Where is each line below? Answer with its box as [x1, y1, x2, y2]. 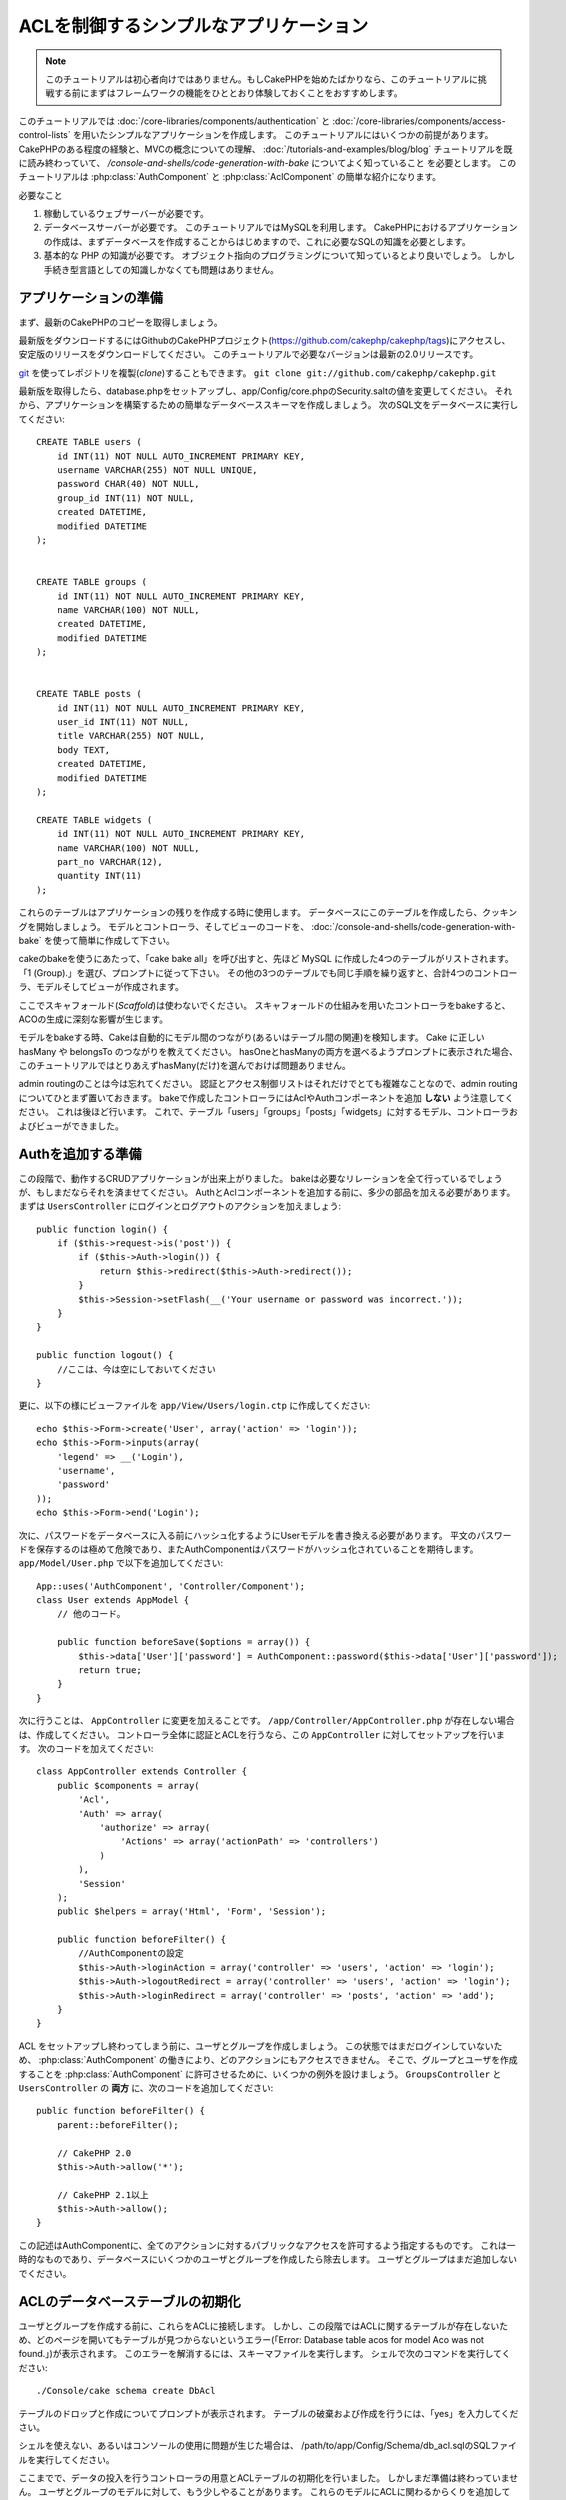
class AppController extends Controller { [36, 1766, 248, 1777]
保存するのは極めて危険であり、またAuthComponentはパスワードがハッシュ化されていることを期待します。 [35, 1543, 479, 1555]
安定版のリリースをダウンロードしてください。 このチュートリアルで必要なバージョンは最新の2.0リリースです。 [18, 348, 479, 360]
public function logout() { [36, 1350, 174, 1361]
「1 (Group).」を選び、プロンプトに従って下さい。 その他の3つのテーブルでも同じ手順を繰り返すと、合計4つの [18, 966, 474, 979]
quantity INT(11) [56, 870, 142, 882]
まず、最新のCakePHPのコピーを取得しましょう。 [18, 316, 224, 328]
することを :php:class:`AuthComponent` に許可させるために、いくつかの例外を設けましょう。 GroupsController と [18, 2068, 502, 2080]
